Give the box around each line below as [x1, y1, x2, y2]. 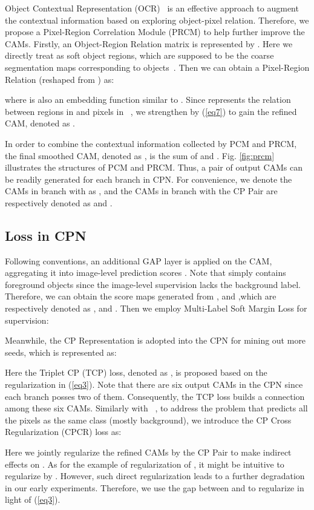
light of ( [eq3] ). [5, 493, 61, 506]
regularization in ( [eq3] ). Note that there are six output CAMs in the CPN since [5, 378, 303, 391]
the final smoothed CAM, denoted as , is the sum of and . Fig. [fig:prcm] [5, 149, 275, 162]
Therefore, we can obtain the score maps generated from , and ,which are [5, 290, 276, 302]
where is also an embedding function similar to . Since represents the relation [5, 93, 291, 106]
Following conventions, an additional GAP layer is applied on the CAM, [5, 254, 272, 267]
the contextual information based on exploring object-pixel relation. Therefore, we [5, 13, 309, 26]
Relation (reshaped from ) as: [5, 73, 114, 85]
